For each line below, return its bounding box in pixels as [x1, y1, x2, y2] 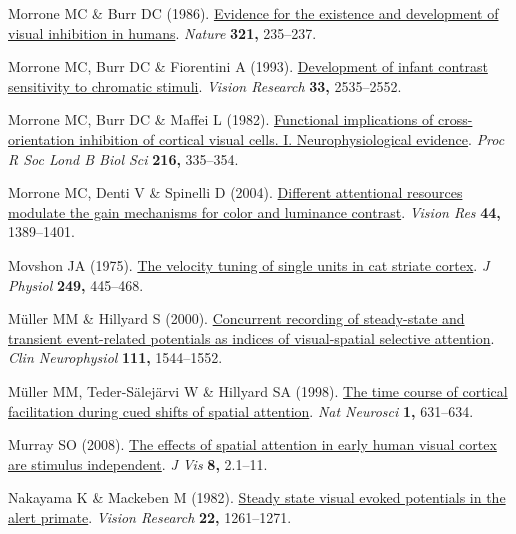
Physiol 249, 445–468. [8, 274, 144, 295]
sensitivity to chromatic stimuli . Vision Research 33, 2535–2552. [8, 75, 402, 96]
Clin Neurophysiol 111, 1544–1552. [8, 347, 223, 368]
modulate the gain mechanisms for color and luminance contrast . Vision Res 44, [8, 201, 501, 222]
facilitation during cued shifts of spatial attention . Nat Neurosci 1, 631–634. [8, 400, 474, 421]
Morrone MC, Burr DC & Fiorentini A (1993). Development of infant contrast [8, 56, 488, 77]
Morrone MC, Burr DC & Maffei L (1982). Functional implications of [8, 109, 434, 130]
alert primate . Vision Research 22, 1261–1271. [8, 506, 292, 527]
